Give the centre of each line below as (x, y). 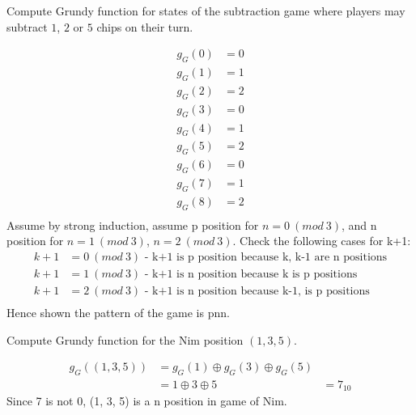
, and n (359, 224)
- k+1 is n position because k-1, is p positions (257, 291)
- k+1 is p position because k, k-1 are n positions (266, 257)
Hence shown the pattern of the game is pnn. (118, 312)
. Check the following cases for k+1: (322, 241)
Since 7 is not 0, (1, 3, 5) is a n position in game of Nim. (147, 401)
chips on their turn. (145, 26)
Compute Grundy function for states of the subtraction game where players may (206, 11)
